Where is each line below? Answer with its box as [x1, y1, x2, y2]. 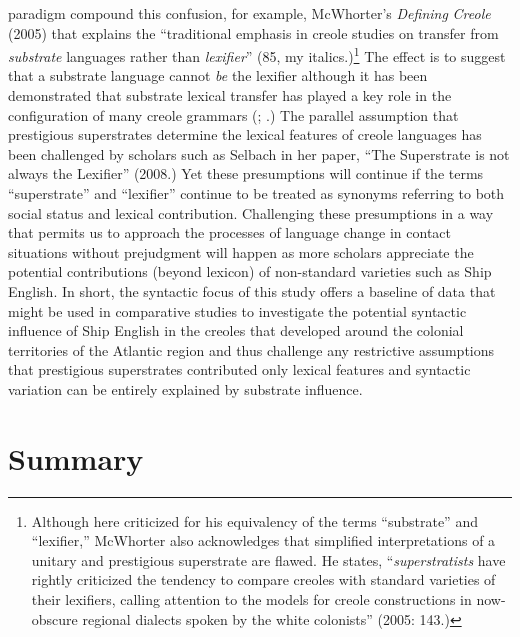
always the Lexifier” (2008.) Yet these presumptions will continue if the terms [8, 163, 484, 184]
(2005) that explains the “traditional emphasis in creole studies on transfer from [8, 22, 499, 43]
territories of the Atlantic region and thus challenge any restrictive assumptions [8, 339, 495, 360]
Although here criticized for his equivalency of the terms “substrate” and [31, 510, 478, 531]
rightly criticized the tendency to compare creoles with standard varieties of [31, 569, 496, 590]
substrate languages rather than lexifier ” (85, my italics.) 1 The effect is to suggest [8, 43, 506, 66]
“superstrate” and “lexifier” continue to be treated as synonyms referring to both [8, 183, 505, 203]
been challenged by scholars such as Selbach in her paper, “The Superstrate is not [8, 143, 510, 164]
